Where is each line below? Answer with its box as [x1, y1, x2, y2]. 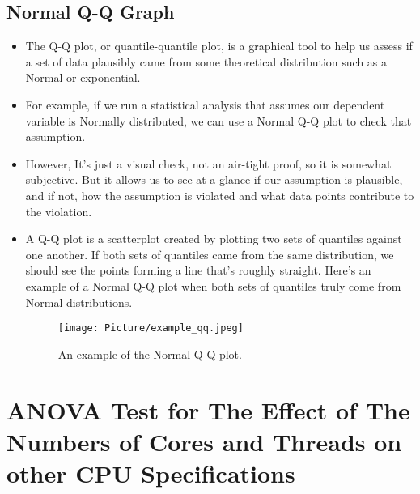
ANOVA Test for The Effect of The [6, 393, 410, 426]
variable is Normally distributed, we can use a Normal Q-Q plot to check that [25, 112, 412, 129]
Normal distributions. [25, 293, 133, 310]
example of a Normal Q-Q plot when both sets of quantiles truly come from [25, 277, 401, 294]
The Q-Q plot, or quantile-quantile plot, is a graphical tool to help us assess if [25, 37, 413, 54]
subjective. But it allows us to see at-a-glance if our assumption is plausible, [25, 171, 403, 188]
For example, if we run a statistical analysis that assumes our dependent [25, 96, 385, 113]
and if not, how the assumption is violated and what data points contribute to [25, 186, 414, 203]
